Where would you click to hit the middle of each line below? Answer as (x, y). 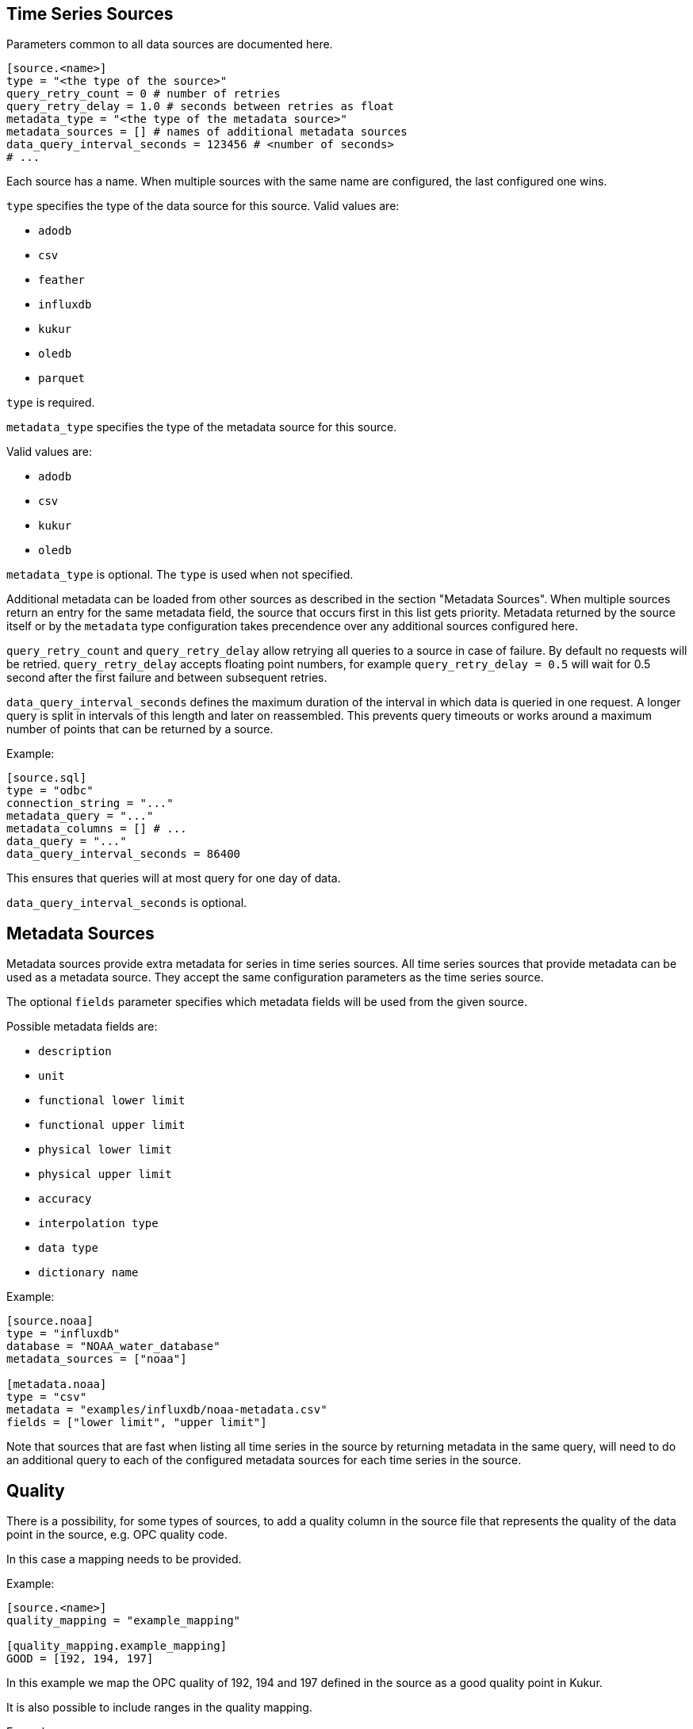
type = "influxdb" (63, 1334)
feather (62, 280)
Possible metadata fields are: (82, 1027)
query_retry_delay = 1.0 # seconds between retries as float (200, 107)
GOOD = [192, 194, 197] (80, 1659)
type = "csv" (47, 1397)
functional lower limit (112, 1101)
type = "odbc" (50, 791)
